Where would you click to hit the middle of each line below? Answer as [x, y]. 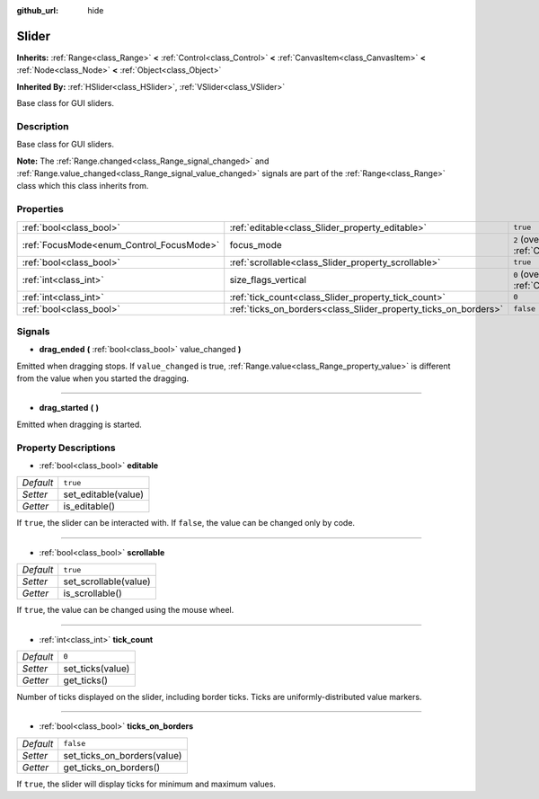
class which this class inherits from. [83, 186]
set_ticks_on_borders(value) [123, 755]
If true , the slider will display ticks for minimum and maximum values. [146, 784]
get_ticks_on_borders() [112, 767]
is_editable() [89, 506]
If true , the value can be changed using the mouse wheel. [125, 610]
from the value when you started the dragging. [103, 378]
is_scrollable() [93, 593]
